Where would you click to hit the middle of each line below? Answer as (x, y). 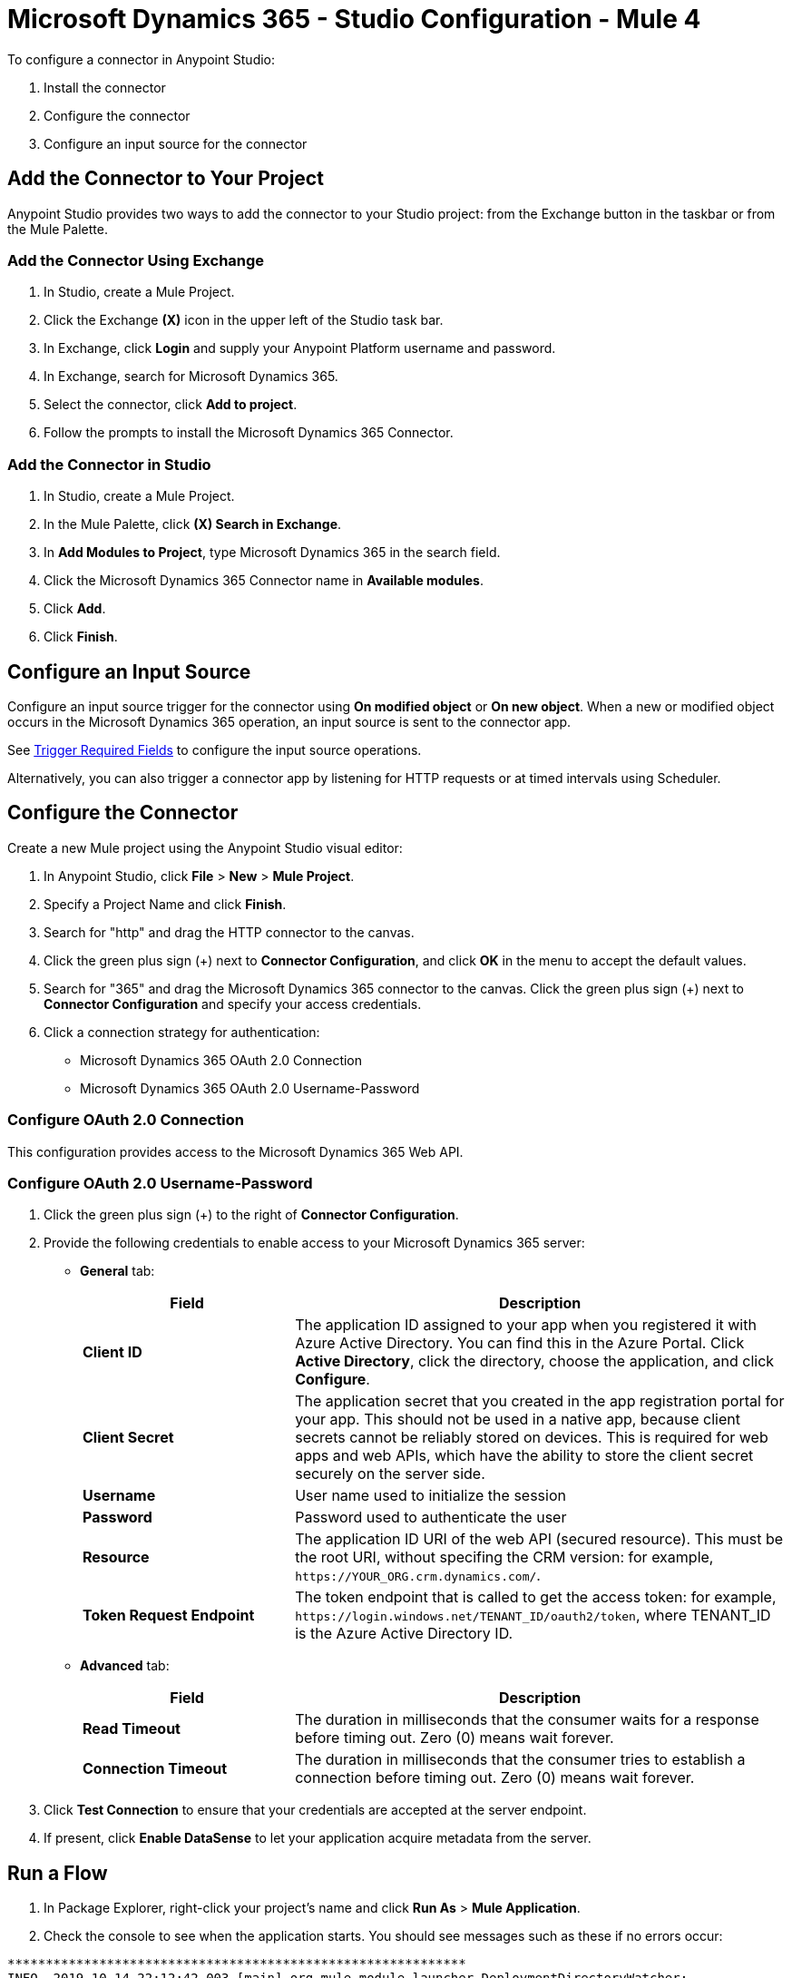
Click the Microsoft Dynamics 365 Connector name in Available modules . (264, 581)
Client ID (112, 1352)
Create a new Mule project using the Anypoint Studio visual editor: (205, 847)
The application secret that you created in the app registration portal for (540, 1401)
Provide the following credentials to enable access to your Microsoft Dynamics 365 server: (314, 1243)
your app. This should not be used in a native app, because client (518, 1420)
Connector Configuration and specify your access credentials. (233, 1004)
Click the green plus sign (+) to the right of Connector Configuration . (251, 1215)
